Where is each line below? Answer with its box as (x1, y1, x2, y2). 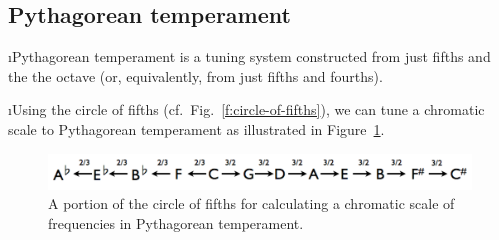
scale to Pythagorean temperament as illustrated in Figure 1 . (8, 118, 385, 139)
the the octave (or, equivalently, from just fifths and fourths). (8, 65, 383, 86)
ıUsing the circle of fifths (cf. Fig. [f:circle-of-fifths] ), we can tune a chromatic (8, 99, 485, 120)
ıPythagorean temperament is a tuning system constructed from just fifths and (8, 46, 491, 67)
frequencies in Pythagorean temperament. (48, 212, 304, 233)
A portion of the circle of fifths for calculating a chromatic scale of (48, 193, 455, 214)
